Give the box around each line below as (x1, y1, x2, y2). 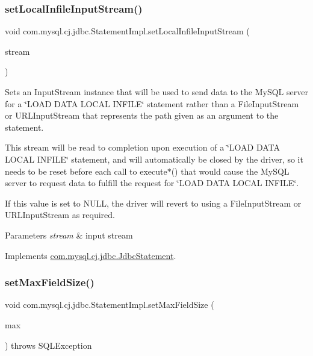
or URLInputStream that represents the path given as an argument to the (5, 109, 279, 122)
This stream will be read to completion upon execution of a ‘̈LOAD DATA (5, 141, 280, 154)
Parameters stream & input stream (5, 228, 133, 241)
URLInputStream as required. (5, 208, 115, 221)
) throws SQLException (5, 339, 92, 351)
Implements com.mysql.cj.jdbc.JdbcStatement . (5, 249, 176, 261)
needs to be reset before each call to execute (5, 164, 167, 177)
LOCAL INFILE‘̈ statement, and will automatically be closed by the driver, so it (5, 152, 303, 165)
